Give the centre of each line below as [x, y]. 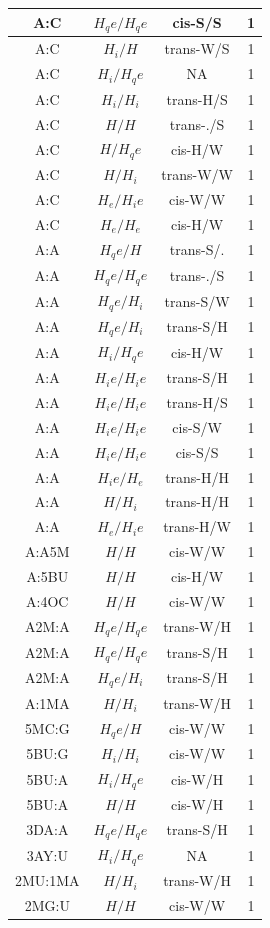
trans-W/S [197, 48]
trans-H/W [197, 526]
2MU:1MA [47, 880]
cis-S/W [197, 426]
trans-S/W [197, 300]
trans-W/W [197, 174]
